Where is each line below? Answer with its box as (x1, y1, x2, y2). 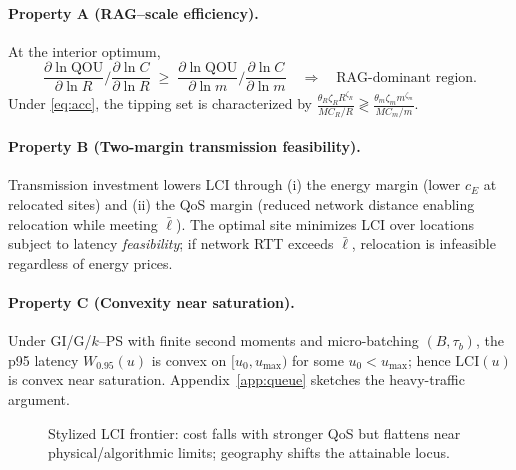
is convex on (151, 349, 227, 370)
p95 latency (8, 349, 79, 370)
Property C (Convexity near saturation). (8, 291, 295, 312)
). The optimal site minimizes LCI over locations (176, 213, 474, 234)
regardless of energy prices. (8, 252, 173, 273)
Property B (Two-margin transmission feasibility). (8, 136, 361, 157)
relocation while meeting (8, 213, 158, 234)
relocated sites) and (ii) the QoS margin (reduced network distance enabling (8, 193, 475, 214)
